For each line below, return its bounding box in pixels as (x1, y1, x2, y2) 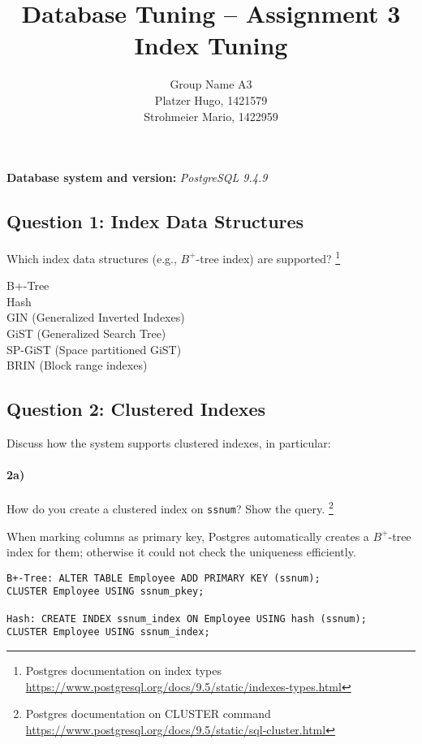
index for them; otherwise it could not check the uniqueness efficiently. (6, 543, 356, 560)
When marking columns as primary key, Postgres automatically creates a (6, 527, 369, 544)
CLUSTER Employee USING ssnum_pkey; (6, 586, 205, 598)
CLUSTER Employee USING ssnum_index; (6, 626, 210, 638)
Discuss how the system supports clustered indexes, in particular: (6, 434, 331, 451)
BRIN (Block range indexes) (6, 357, 148, 374)
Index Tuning (134, 28, 288, 62)
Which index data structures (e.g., (6, 249, 177, 266)
